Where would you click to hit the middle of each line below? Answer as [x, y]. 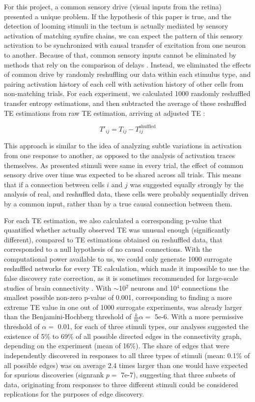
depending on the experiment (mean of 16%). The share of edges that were [117, 346]
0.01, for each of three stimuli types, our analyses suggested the [153, 326]
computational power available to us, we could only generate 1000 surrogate [118, 258]
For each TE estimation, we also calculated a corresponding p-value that [113, 220]
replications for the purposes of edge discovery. [74, 394]
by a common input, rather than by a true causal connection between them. [118, 203]
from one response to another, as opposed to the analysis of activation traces [119, 155]
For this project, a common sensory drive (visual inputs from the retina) [113, 6]
